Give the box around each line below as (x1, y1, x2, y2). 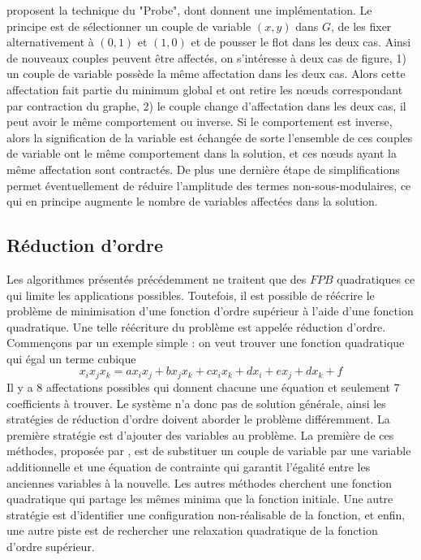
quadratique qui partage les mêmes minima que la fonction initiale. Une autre (6, 490, 393, 507)
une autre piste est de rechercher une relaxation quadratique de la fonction (6, 522, 378, 539)
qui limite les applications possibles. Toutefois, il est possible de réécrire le (6, 286, 375, 303)
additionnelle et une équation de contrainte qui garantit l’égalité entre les (6, 458, 371, 475)
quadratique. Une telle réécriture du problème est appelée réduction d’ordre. (6, 318, 386, 335)
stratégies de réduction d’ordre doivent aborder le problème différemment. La (6, 410, 390, 428)
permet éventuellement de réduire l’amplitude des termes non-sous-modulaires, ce (6, 176, 411, 193)
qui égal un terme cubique (6, 349, 136, 367)
